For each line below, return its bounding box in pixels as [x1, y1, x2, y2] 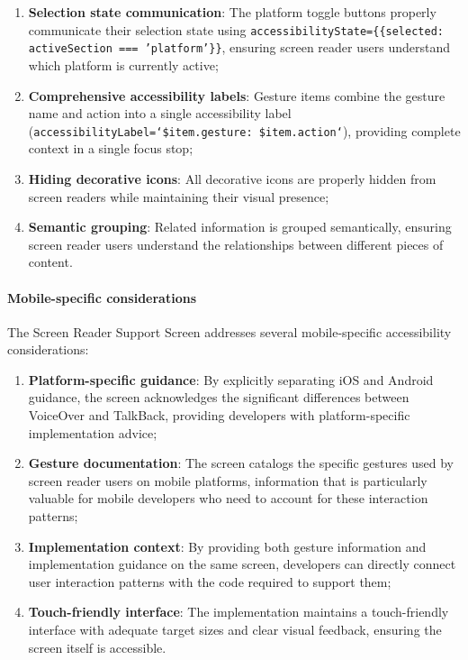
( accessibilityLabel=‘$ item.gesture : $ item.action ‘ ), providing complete [28, 121, 461, 140]
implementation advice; [28, 423, 157, 442]
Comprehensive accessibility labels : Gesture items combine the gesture [28, 86, 445, 105]
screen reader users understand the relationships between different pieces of [28, 234, 444, 253]
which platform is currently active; [28, 55, 219, 74]
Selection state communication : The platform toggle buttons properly [28, 3, 436, 21]
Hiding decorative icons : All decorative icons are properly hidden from [28, 169, 436, 188]
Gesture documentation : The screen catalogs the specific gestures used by [28, 454, 454, 472]
